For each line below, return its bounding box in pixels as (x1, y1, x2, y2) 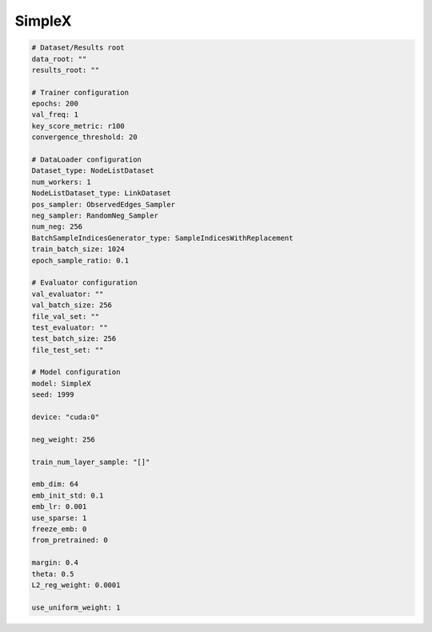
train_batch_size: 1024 (31, 245, 126, 254)
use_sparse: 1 (31, 513, 87, 522)
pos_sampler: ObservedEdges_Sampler (31, 200, 176, 209)
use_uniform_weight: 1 (31, 602, 121, 612)
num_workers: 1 (31, 177, 91, 186)
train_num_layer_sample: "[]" (31, 457, 150, 466)
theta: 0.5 (31, 569, 74, 578)
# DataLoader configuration (31, 155, 142, 164)
